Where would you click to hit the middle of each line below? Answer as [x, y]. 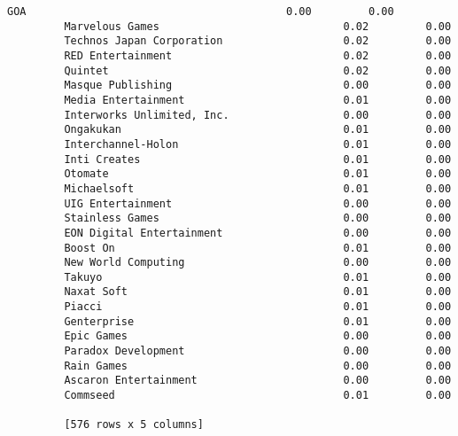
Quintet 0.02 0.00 [258, 70]
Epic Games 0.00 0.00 [258, 336]
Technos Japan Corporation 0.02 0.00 [258, 41]
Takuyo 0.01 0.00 [258, 277]
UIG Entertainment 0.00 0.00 [258, 203]
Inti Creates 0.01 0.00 [258, 159]
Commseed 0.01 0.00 [258, 396]
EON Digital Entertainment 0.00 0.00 [258, 233]
